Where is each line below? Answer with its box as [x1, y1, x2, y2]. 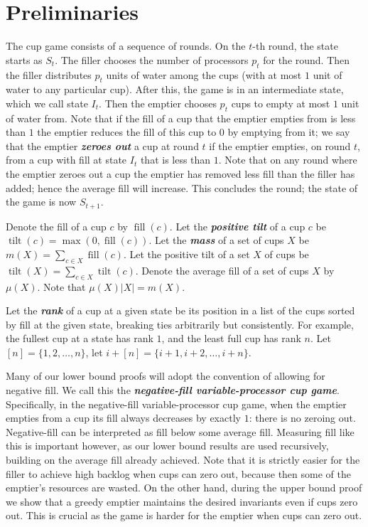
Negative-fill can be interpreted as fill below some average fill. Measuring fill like [6, 424, 355, 439]
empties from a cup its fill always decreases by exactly [6, 410, 241, 425]
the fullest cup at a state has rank [6, 331, 153, 346]
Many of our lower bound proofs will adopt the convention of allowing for [6, 368, 325, 383]
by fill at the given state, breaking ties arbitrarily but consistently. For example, [6, 316, 354, 331]
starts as [6, 52, 43, 67]
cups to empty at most [231, 95, 330, 110]
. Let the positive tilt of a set [123, 246, 250, 261]
